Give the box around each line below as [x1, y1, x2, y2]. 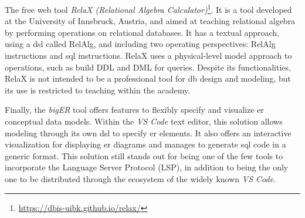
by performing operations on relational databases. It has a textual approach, [5, 26, 279, 38]
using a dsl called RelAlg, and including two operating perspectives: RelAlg [5, 38, 276, 50]
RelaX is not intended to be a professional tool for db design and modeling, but [5, 72, 291, 85]
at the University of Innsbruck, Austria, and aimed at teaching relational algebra [5, 15, 296, 27]
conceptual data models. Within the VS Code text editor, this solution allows [5, 115, 283, 127]
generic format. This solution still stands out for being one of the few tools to [5, 149, 283, 162]
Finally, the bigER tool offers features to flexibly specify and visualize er [5, 103, 264, 116]
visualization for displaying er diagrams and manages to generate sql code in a [5, 138, 286, 150]
